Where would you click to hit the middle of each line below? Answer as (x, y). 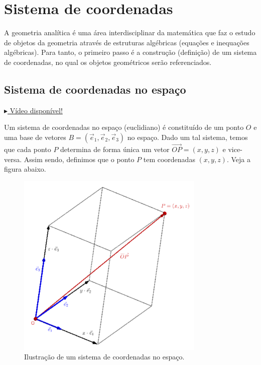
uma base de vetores (35, 137)
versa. (13, 159)
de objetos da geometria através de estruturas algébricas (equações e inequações (127, 42)
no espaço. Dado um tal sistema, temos (187, 137)
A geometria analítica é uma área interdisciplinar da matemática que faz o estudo (130, 32)
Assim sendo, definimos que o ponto (79, 159)
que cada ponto (28, 149)
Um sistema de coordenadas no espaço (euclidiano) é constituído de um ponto (124, 127)
